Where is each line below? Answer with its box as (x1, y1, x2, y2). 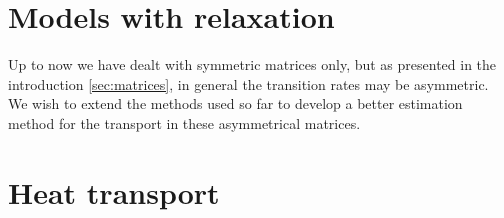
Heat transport (8, 171, 220, 212)
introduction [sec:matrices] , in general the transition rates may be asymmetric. (8, 73, 489, 94)
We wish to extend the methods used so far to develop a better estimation (8, 93, 463, 114)
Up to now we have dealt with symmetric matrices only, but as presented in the (8, 54, 497, 75)
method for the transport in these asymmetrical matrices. (8, 112, 361, 133)
